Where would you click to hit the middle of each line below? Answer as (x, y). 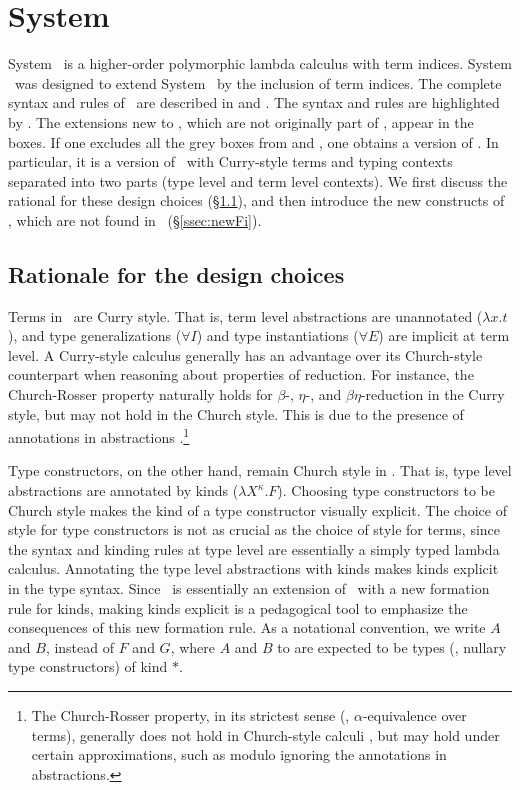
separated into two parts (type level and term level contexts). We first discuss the (258, 180)
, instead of (80, 646)
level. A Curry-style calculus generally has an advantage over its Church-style (245, 354)
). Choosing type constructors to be (386, 490)
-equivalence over (414, 715)
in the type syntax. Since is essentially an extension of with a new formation (249, 588)
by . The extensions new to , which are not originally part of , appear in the (241, 121)
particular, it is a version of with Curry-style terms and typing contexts (230, 161)
